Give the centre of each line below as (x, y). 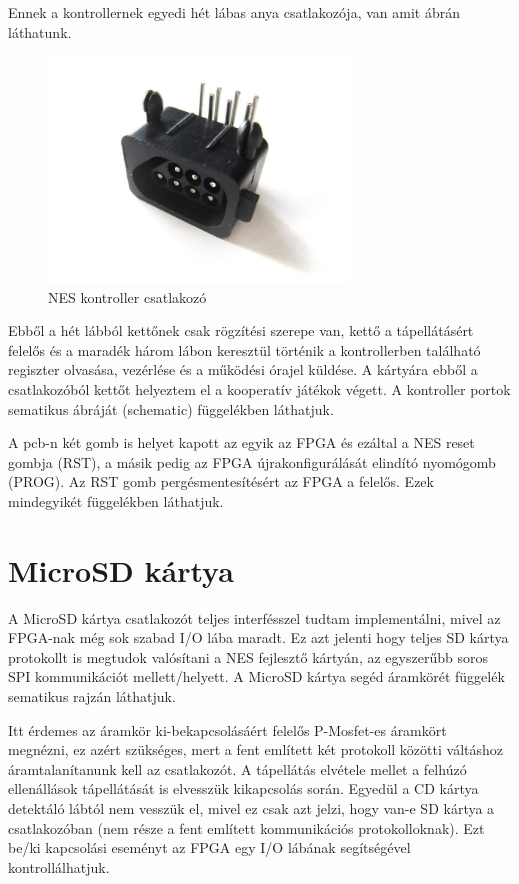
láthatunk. (40, 31)
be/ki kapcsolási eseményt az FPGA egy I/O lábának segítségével (209, 847)
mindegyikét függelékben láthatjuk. (116, 500)
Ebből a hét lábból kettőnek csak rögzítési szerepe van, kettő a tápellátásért (241, 330)
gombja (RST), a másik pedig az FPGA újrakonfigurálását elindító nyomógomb (252, 461)
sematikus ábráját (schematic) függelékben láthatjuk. (171, 408)
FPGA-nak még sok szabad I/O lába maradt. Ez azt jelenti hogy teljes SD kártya (258, 637)
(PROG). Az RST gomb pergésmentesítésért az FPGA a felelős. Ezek (221, 481)
